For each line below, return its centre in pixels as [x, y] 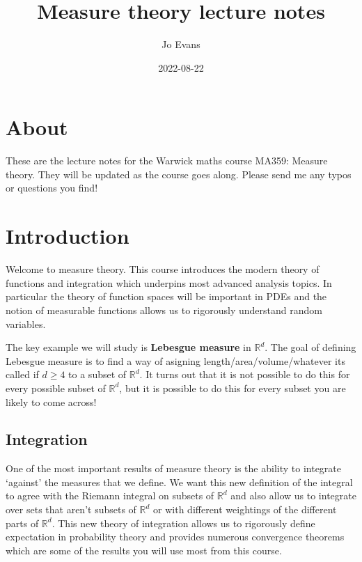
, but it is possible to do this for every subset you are [233, 388]
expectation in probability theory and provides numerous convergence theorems [175, 537]
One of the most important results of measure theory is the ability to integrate [174, 468]
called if [22, 374]
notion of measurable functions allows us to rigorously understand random [164, 310]
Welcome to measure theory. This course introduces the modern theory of [163, 269]
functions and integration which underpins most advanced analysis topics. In [169, 282]
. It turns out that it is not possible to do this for [245, 374]
